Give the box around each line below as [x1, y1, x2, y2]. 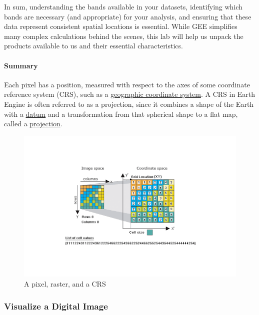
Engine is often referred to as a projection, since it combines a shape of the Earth [4, 98, 254, 109]
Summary [4, 60, 38, 70]
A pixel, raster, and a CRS [24, 278, 106, 289]
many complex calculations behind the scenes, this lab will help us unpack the [4, 30, 243, 41]
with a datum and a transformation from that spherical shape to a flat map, [4, 108, 238, 119]
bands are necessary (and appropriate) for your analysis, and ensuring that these [4, 11, 251, 21]
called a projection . [4, 118, 62, 129]
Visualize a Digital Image [4, 300, 108, 312]
